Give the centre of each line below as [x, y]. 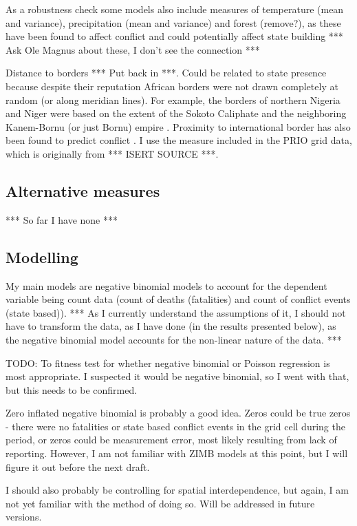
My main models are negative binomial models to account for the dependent [166, 285]
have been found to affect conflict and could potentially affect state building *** [174, 36]
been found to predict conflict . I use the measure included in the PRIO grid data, [179, 140]
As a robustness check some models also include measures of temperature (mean [175, 9]
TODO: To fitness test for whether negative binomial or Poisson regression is [168, 362]
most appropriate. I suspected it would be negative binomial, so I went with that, [177, 376]
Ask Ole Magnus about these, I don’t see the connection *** [133, 49]
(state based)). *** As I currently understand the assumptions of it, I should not [176, 312]
